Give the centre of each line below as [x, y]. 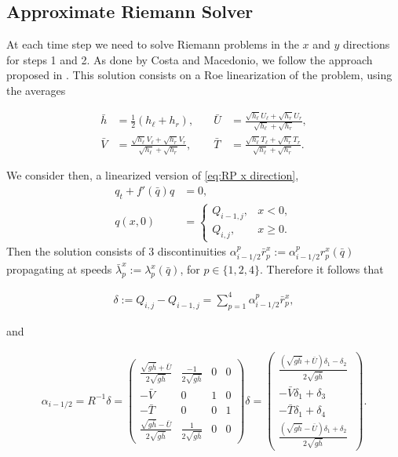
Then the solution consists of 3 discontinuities [117, 251]
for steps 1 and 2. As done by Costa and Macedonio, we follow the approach [190, 59]
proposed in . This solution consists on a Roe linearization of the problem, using [199, 75]
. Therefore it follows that [322, 269]
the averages [36, 90]
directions [367, 44]
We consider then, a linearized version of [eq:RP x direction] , [153, 175]
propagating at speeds [59, 269]
